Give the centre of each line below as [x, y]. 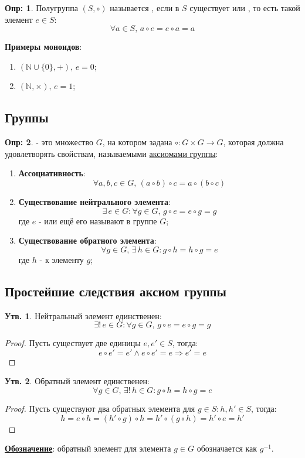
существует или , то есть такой [245, 8]
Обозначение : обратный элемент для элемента [88, 448]
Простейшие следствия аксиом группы [116, 291]
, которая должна [253, 142]
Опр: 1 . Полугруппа [41, 8]
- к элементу [62, 259]
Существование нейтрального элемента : [94, 201]
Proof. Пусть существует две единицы [73, 343]
